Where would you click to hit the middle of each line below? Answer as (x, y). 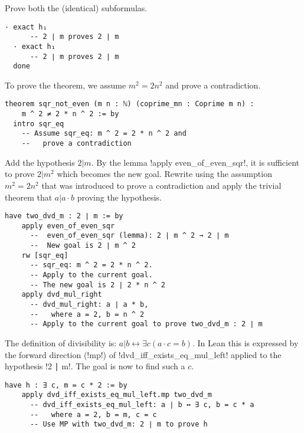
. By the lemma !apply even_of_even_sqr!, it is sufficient (195, 162)
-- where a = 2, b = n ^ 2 (87, 314)
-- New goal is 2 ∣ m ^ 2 (83, 246)
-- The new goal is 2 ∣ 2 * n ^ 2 (98, 285)
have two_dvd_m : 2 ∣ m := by (64, 216)
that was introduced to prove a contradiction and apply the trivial (161, 185)
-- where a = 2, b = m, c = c (93, 414)
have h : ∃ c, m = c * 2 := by (66, 385)
